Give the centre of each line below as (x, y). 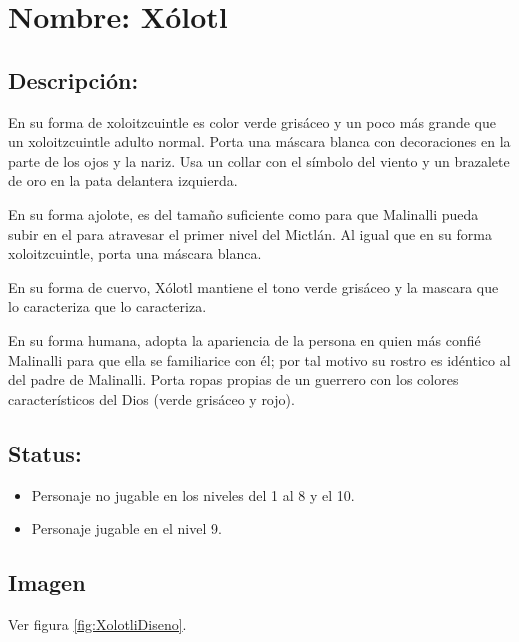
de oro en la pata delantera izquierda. (123, 180)
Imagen (47, 582)
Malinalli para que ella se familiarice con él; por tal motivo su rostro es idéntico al (259, 359)
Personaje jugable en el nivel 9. (126, 528)
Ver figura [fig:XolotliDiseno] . (97, 623)
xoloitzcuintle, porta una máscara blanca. (135, 253)
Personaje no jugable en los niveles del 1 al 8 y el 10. (193, 494)
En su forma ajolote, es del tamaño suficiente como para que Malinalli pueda (243, 213)
